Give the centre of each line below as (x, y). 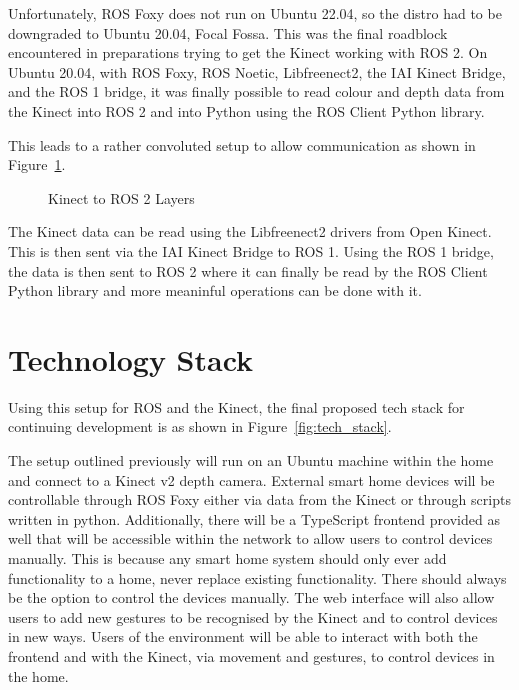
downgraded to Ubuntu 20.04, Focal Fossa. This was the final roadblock (228, 32)
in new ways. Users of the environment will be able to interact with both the (243, 636)
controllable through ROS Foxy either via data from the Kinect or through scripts (259, 499)
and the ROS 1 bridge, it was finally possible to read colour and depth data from (256, 91)
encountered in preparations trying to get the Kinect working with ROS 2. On (248, 52)
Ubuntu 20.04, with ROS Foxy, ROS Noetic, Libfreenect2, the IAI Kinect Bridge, (257, 71)
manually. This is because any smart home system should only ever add (227, 558)
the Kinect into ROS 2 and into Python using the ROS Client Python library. (246, 110)
